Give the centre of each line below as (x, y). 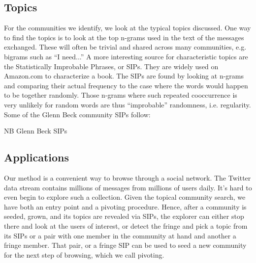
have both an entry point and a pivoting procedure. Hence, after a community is (125, 206)
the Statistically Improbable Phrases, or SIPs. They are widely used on (111, 66)
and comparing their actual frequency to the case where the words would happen (126, 85)
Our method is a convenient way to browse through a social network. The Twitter (128, 177)
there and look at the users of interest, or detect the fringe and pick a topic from (126, 225)
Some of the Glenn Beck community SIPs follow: (77, 114)
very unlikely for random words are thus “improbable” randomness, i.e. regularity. (128, 104)
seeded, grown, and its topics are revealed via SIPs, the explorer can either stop (124, 216)
